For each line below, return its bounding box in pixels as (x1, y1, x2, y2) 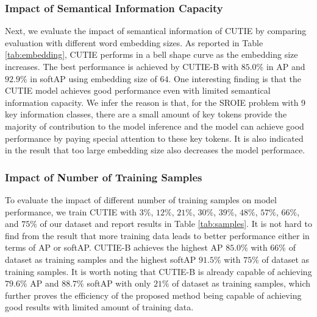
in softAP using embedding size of (30, 72, 157, 85)
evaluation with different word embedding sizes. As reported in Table (5, 36, 263, 49)
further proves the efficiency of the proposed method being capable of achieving (5, 288, 302, 301)
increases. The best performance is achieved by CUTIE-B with (5, 60, 239, 72)
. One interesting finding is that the (168, 72, 301, 85)
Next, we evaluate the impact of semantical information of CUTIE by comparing (5, 24, 307, 37)
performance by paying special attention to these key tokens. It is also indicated (5, 131, 304, 144)
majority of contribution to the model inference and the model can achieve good (5, 119, 304, 132)
